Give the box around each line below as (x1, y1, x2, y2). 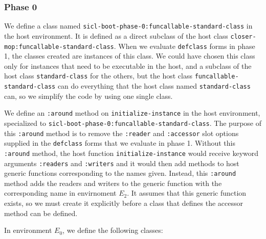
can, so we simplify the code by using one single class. (4, 90, 173, 101)
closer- (230, 33, 256, 40)
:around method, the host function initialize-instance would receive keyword (4, 147, 259, 158)
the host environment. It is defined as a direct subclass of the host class (4, 30, 228, 41)
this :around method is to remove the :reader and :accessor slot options (4, 127, 239, 138)
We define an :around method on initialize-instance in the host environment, (4, 108, 260, 118)
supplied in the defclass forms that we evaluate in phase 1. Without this (4, 138, 235, 148)
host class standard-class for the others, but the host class (4, 70, 192, 81)
